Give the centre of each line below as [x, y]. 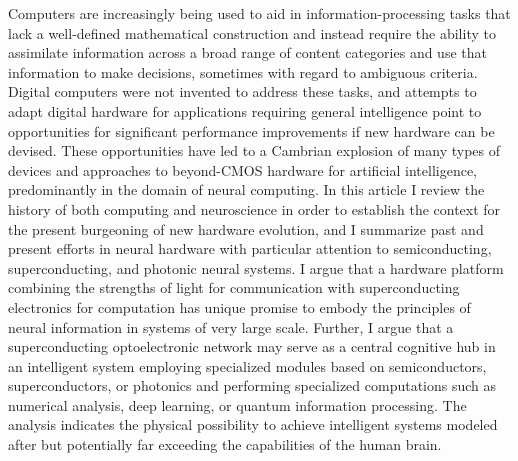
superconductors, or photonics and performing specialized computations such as [252, 385]
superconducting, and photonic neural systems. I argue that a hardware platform [256, 267]
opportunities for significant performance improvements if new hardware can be [251, 130]
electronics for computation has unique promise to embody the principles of [239, 306]
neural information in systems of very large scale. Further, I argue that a [231, 326]
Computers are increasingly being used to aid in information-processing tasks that [259, 13]
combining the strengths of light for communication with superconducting [234, 287]
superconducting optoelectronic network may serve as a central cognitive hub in [252, 346]
